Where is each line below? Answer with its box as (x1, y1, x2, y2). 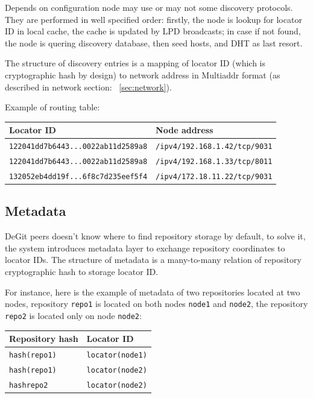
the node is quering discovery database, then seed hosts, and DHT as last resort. (5, 36, 303, 49)
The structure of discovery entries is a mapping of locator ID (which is (5, 57, 266, 69)
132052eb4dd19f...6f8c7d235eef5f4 (9, 172, 148, 181)
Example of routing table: (5, 101, 100, 113)
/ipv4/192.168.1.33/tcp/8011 (156, 157, 273, 166)
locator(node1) (86, 350, 147, 359)
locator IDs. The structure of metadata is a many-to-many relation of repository (5, 253, 302, 266)
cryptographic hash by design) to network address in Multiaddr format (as (5, 68, 280, 81)
